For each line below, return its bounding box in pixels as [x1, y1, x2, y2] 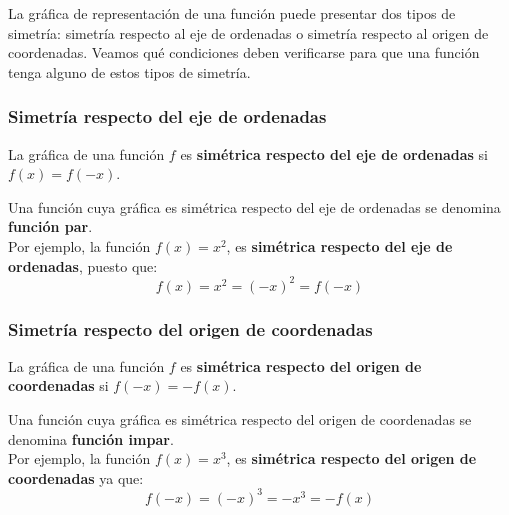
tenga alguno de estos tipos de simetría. [8, 61, 251, 82]
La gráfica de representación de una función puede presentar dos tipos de [8, 3, 456, 23]
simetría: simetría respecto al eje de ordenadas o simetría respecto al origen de [8, 22, 489, 43]
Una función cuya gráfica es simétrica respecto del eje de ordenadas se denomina [8, 196, 501, 217]
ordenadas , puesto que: [8, 255, 158, 276]
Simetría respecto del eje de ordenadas [8, 104, 327, 129]
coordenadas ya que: [8, 467, 144, 488]
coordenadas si [8, 375, 109, 396]
